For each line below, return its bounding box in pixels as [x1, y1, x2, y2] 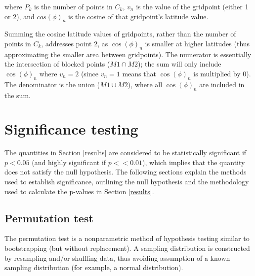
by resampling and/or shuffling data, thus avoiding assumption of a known [4, 252, 230, 263]
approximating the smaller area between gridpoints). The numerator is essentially [4, 49, 252, 59]
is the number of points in [34, 1, 113, 11]
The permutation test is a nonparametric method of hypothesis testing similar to [4, 233, 250, 243]
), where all [127, 79, 163, 89]
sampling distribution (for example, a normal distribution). [4, 262, 183, 273]
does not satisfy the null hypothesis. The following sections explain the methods [4, 167, 247, 177]
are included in [199, 79, 245, 89]
